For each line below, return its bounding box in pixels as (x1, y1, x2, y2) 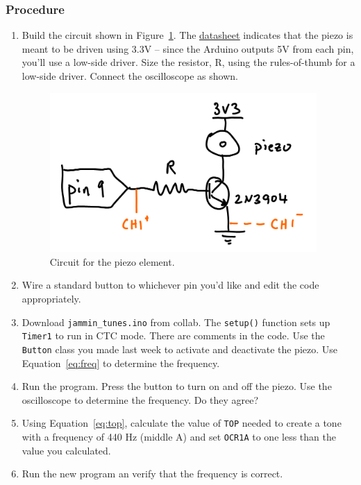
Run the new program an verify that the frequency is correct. (22, 466, 283, 481)
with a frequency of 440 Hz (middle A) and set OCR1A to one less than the (22, 429, 336, 444)
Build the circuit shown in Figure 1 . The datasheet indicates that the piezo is (22, 28, 353, 42)
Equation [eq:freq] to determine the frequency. (22, 355, 220, 370)
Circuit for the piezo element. (49, 254, 175, 269)
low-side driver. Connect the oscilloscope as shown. (22, 69, 238, 83)
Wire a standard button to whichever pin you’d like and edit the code (22, 278, 319, 292)
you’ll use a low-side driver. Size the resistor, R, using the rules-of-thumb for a (22, 55, 355, 69)
